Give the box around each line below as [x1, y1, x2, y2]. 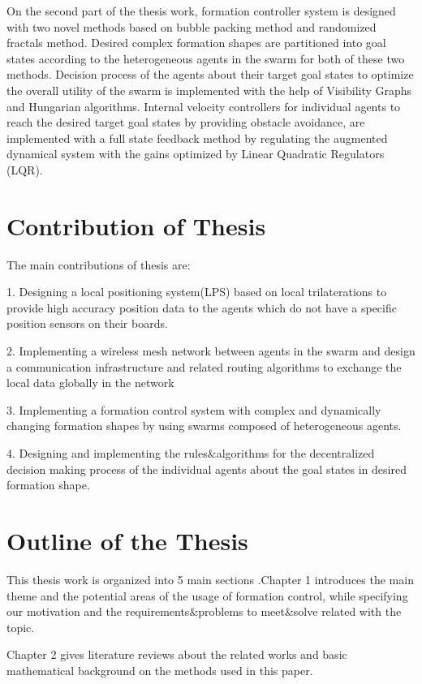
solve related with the [293, 603, 402, 620]
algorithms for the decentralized [216, 445, 375, 461]
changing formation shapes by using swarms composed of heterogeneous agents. [6, 417, 402, 434]
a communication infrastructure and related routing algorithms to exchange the [6, 358, 402, 375]
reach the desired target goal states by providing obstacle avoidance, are [6, 114, 365, 131]
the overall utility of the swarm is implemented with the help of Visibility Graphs [6, 81, 412, 98]
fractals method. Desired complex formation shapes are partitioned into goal [6, 34, 386, 51]
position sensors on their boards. [6, 315, 168, 332]
